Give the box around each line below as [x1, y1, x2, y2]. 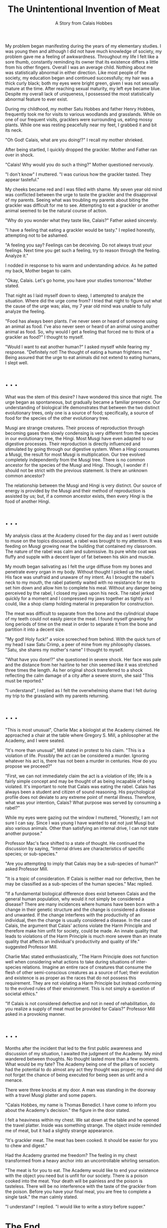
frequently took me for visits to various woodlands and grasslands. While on [5, 111, 162, 117]
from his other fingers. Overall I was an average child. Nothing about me [5, 64, 154, 70]
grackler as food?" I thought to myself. [5, 334, 84, 340]
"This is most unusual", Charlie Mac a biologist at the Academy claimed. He [5, 727, 160, 733]
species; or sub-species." [5, 850, 58, 857]
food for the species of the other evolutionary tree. [5, 415, 109, 421]
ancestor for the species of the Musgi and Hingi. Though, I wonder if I [5, 462, 149, 468]
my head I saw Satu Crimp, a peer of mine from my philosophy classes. [5, 641, 152, 647]
